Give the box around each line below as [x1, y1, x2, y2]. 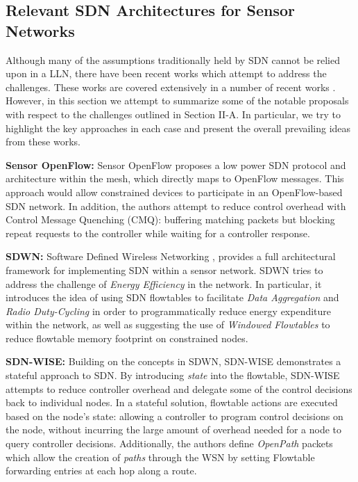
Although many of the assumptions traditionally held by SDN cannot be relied [6, 52, 341, 67]
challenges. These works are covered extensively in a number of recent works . [6, 79, 336, 94]
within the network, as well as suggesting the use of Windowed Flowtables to [6, 317, 330, 332]
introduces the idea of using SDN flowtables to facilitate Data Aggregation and [6, 290, 339, 305]
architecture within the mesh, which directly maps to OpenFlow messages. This [6, 171, 344, 186]
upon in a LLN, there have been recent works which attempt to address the [6, 66, 327, 81]
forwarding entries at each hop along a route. [6, 463, 197, 478]
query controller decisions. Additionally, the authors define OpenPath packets [6, 436, 333, 451]
